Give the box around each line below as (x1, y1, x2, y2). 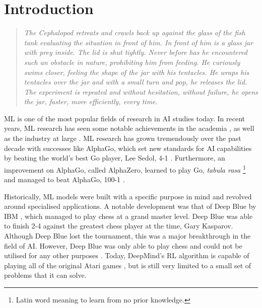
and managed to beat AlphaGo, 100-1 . (4, 174, 125, 185)
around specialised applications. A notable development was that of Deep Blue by (4, 201, 256, 211)
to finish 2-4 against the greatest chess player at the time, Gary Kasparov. (4, 220, 233, 231)
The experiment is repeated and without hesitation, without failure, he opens (24, 86, 258, 97)
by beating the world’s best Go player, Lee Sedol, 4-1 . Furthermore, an (4, 152, 225, 163)
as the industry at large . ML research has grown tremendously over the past (4, 133, 241, 143)
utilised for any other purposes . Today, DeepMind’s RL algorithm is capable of (4, 250, 249, 261)
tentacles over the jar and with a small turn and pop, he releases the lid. (24, 76, 247, 87)
